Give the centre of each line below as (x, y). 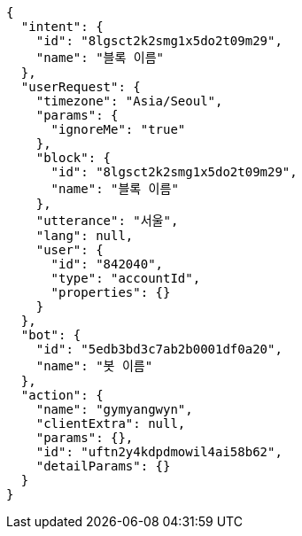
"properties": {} (111, 292)
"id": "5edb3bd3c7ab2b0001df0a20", (159, 349)
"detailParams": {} (103, 466)
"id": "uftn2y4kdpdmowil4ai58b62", (159, 452)
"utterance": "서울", (107, 221)
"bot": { (51, 335)
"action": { (62, 395)
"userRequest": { (81, 87)
